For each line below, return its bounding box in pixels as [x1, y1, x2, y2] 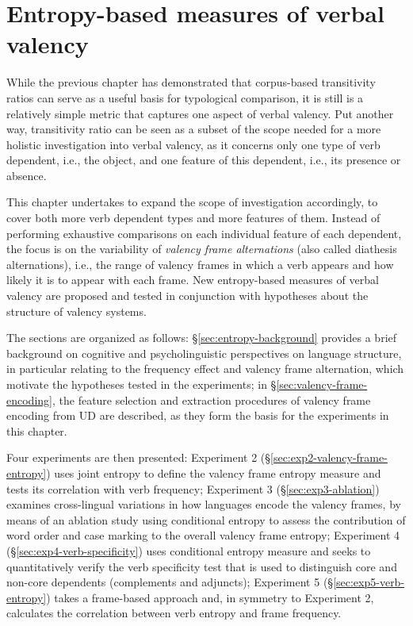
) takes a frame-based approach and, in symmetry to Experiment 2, [46, 589, 374, 605]
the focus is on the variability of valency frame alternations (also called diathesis [6, 240, 397, 257]
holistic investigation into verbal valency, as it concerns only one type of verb [6, 136, 380, 152]
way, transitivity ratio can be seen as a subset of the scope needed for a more [6, 121, 381, 137]
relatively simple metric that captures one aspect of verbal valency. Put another [6, 105, 394, 121]
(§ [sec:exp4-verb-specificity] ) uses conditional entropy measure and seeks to [6, 542, 371, 559]
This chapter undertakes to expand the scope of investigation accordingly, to [6, 194, 378, 210]
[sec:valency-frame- [276, 376, 368, 392]
